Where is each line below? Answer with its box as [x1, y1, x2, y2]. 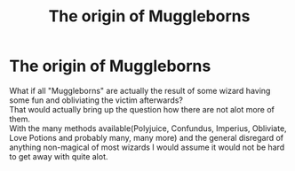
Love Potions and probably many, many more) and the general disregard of [9, 132, 284, 143]
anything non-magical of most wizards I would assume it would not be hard [9, 142, 285, 152]
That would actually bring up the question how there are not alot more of [9, 104, 275, 114]
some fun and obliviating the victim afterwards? [9, 95, 184, 105]
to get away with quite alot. [9, 151, 108, 161]
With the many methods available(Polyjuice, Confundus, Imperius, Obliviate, [9, 122, 287, 134]
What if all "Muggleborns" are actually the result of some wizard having [9, 85, 271, 96]
